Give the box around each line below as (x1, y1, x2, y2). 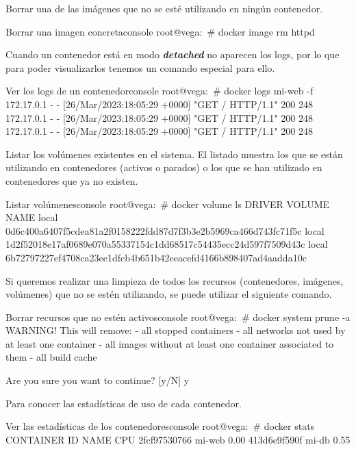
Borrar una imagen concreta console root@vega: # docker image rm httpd (5, 24, 315, 38)
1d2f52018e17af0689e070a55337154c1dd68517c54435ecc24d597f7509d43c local (5, 237, 328, 251)
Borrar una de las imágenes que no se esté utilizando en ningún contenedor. (5, 1, 323, 15)
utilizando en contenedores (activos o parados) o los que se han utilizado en (5, 160, 322, 175)
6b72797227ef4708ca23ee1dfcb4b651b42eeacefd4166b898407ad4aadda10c (5, 250, 307, 264)
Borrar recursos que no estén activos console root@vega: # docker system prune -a (5, 309, 351, 324)
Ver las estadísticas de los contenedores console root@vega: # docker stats (5, 419, 315, 433)
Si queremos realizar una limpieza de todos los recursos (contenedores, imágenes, (5, 273, 344, 287)
